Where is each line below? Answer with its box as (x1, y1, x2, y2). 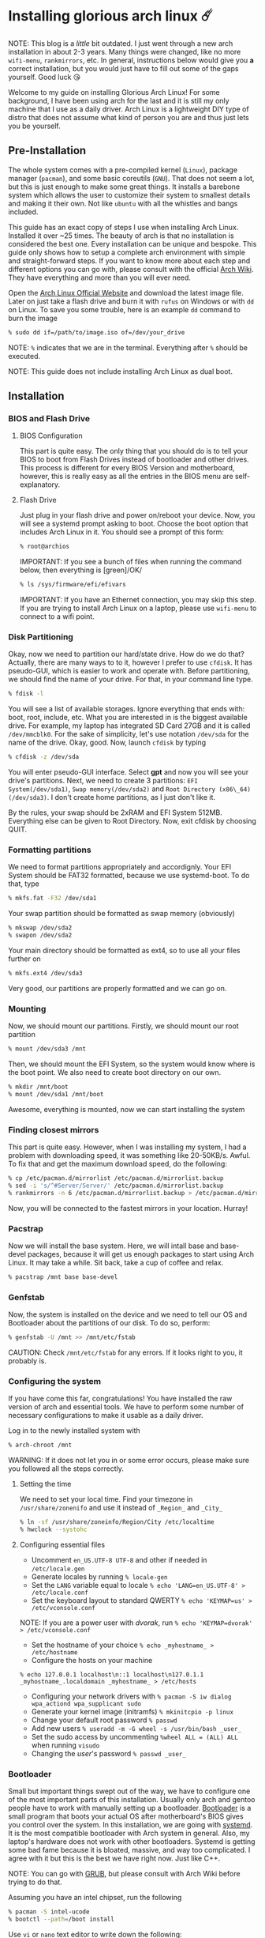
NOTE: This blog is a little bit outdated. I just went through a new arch (8, 38, 233, 48)
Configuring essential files (19, 1540, 105, 1550)
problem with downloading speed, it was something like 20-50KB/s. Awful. (8, 1151, 251, 1160)
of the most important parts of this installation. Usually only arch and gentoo (8, 1795, 256, 1804)
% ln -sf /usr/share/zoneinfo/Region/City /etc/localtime (19, 1518, 215, 1526)
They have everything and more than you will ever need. (8, 273, 192, 282)
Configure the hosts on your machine (31, 1656, 153, 1665)
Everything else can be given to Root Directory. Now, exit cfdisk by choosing (8, 816, 256, 826)
